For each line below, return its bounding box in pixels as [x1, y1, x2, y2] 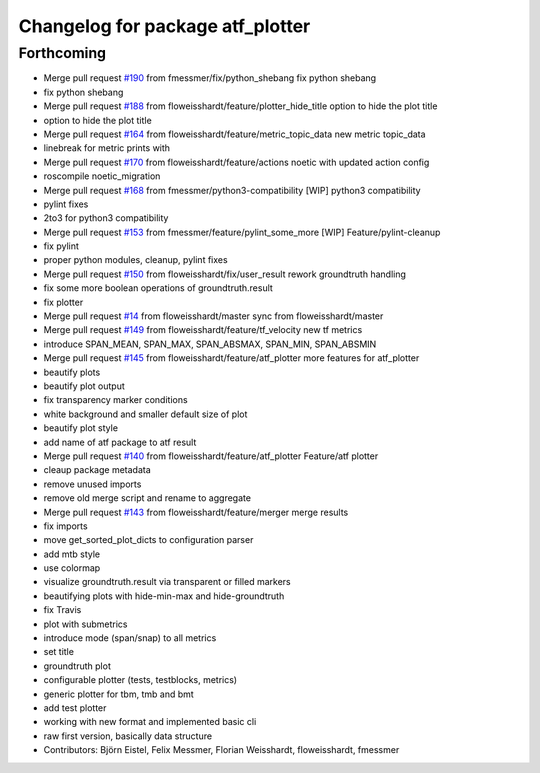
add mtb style [43, 548, 101, 560]
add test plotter [43, 701, 107, 714]
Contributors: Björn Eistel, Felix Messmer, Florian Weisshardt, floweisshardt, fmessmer [43, 744, 400, 756]
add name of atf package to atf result [43, 436, 197, 448]
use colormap [43, 562, 101, 574]
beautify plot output [43, 380, 125, 392]
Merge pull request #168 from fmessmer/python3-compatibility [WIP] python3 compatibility [43, 184, 421, 196]
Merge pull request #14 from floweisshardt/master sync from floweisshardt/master [43, 310, 384, 322]
